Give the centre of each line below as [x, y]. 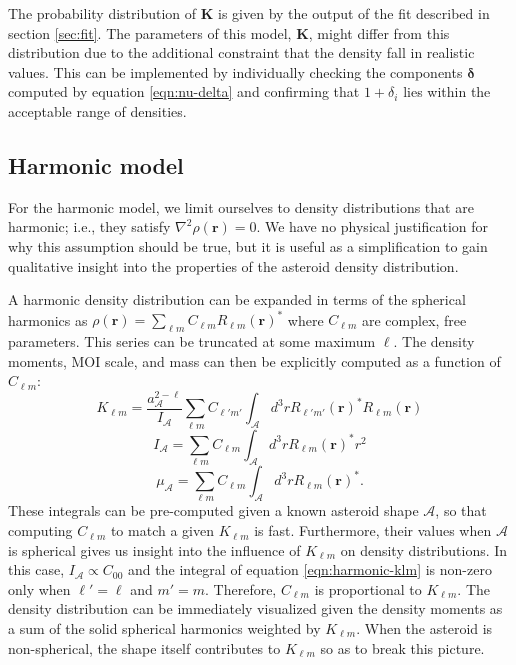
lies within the [447, 91]
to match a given [162, 530]
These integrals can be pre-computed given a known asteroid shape [213, 510]
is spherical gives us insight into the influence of [154, 549]
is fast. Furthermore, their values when [373, 530]
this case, [36, 569]
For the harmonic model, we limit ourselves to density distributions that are [241, 206]
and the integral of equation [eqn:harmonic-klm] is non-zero [310, 569]
